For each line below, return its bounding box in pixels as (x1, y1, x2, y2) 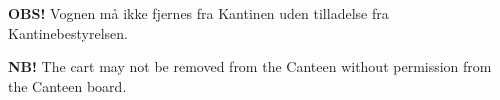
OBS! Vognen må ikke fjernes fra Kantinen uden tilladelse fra (8, 3, 389, 23)
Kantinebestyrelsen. (8, 22, 128, 43)
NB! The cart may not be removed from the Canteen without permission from (8, 56, 492, 77)
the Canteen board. (8, 75, 127, 96)
